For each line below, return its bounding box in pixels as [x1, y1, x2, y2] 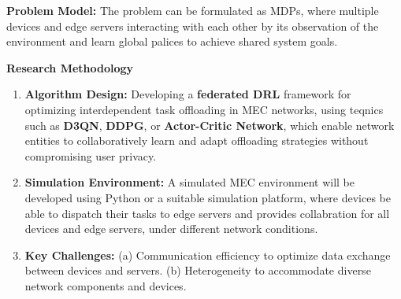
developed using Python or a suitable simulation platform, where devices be [24, 189, 391, 205]
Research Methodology [6, 59, 134, 76]
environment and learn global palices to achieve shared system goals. [6, 33, 338, 50]
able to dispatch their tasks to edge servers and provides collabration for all [24, 205, 390, 221]
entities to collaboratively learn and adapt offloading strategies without [24, 132, 369, 149]
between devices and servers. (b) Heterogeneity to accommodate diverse [24, 262, 371, 279]
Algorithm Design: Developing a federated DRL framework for [24, 86, 351, 102]
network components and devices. [24, 277, 187, 293]
